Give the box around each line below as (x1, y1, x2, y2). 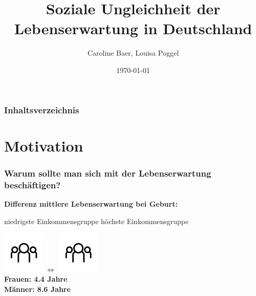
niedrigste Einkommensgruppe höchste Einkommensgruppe (4, 215, 189, 226)
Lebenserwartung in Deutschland (14, 18, 252, 39)
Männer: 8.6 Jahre (4, 283, 71, 294)
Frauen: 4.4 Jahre (4, 274, 68, 284)
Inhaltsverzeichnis (4, 103, 79, 116)
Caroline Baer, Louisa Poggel (87, 47, 179, 58)
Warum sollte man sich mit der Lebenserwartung (4, 166, 211, 179)
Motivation (4, 135, 83, 156)
